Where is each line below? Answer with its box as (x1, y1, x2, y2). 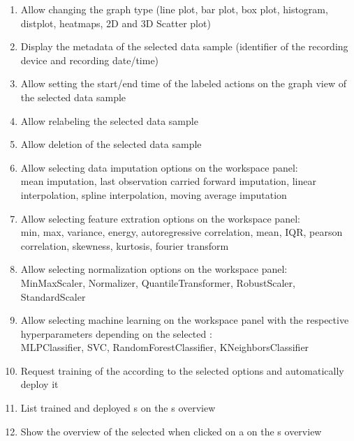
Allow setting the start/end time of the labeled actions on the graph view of (20, 76, 346, 91)
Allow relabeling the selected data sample (20, 113, 198, 128)
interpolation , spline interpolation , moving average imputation (20, 187, 287, 202)
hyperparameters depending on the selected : (20, 326, 212, 341)
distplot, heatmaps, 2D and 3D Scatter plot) (20, 15, 211, 30)
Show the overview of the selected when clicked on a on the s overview (20, 424, 322, 438)
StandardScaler (20, 289, 86, 304)
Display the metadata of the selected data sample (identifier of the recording (20, 39, 348, 54)
